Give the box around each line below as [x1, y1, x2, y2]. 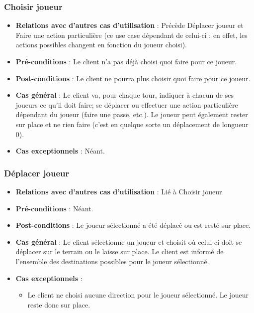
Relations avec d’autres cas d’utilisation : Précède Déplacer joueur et [15, 20, 244, 30]
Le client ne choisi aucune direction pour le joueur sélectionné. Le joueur [27, 290, 249, 300]
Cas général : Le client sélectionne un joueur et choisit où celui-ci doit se [15, 236, 242, 247]
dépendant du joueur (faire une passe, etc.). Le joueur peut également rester [15, 109, 248, 120]
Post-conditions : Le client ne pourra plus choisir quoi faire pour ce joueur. [15, 73, 251, 83]
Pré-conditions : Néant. [15, 203, 93, 213]
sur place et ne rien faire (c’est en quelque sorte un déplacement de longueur [15, 119, 249, 129]
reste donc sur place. [27, 299, 90, 310]
